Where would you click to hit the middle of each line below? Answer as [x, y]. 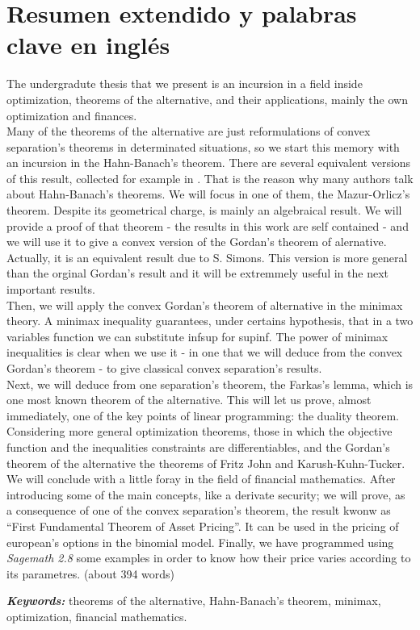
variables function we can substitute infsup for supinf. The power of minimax [197, 336]
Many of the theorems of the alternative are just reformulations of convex [189, 131]
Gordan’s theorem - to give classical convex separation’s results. [164, 368]
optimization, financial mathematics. [97, 616]
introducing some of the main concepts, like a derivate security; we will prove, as [206, 494]
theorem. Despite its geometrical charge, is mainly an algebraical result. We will [204, 210]
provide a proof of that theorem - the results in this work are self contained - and [208, 225]
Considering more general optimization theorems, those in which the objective [199, 431]
